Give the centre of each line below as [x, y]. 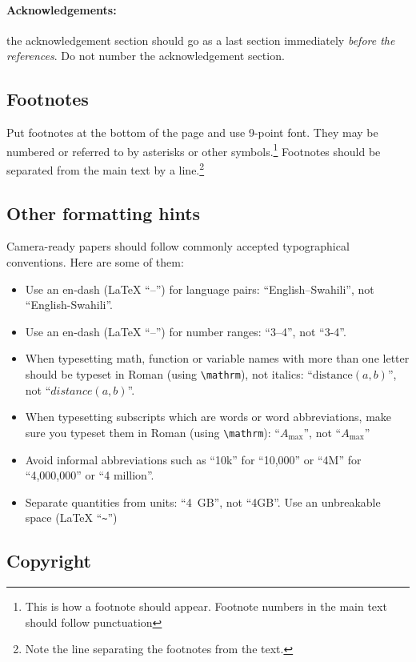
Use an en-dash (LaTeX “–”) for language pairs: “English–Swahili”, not [200, 289]
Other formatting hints [104, 213]
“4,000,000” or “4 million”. [90, 475]
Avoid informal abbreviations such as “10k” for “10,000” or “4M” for [193, 459]
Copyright [49, 561]
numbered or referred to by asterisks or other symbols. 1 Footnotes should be [194, 150]
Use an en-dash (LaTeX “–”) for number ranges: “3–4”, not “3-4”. [186, 331]
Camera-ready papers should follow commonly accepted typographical [178, 246]
